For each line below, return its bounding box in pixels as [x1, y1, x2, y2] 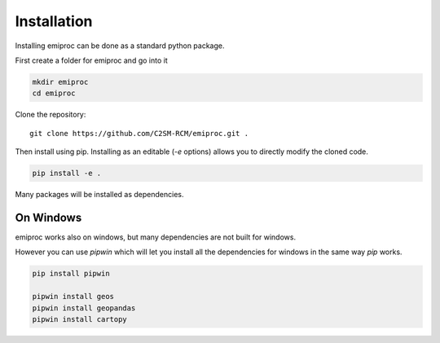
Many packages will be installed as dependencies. [15, 190, 184, 200]
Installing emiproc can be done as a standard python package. [15, 41, 225, 51]
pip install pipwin [32, 269, 110, 279]
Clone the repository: [15, 110, 86, 120]
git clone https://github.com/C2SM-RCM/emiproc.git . [29, 129, 249, 138]
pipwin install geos [32, 292, 114, 301]
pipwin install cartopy [32, 314, 128, 323]
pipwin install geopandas [32, 303, 136, 313]
